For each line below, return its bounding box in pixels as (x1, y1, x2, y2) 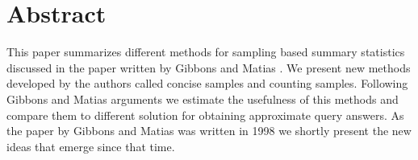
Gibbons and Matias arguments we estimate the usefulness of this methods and (6, 90, 399, 107)
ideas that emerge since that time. (6, 137, 175, 154)
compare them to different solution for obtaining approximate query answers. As (6, 106, 404, 123)
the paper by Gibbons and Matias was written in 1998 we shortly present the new (6, 122, 412, 139)
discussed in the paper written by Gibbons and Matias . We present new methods (6, 59, 411, 76)
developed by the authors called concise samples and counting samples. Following (6, 75, 408, 92)
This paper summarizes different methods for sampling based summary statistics (6, 43, 405, 60)
